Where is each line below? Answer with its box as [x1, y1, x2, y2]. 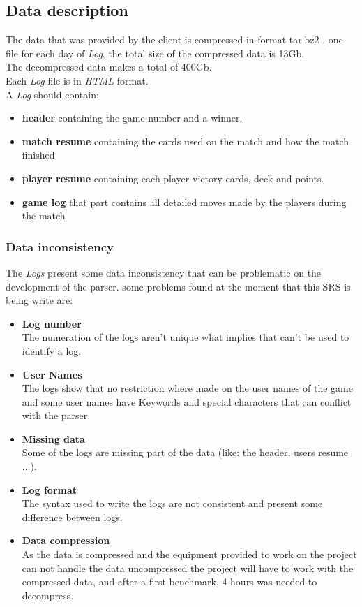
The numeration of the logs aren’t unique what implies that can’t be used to [22, 330, 349, 344]
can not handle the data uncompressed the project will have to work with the [22, 560, 354, 575]
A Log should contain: [6, 87, 99, 101]
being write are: [6, 293, 73, 307]
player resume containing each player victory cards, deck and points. [22, 170, 324, 185]
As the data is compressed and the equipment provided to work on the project [22, 547, 357, 562]
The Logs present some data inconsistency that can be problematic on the [6, 265, 322, 279]
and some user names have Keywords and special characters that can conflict [22, 394, 352, 409]
